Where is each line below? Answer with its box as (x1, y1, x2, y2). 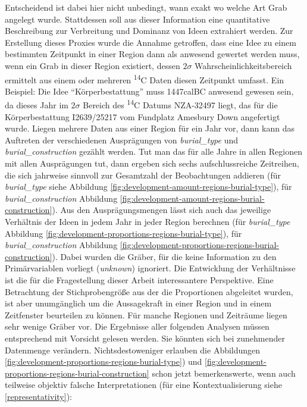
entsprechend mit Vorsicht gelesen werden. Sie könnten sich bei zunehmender (5, 331, 285, 344)
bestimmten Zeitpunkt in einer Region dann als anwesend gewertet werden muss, (5, 48, 300, 60)
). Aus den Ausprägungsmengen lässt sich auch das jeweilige (52, 203, 271, 216)
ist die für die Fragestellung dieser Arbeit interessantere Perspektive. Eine (5, 273, 274, 286)
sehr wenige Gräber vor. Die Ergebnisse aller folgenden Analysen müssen (5, 320, 270, 333)
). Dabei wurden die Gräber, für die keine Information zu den (52, 250, 277, 262)
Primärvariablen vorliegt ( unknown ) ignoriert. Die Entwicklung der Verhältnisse (5, 262, 296, 274)
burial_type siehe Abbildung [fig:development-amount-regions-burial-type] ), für (5, 180, 292, 193)
